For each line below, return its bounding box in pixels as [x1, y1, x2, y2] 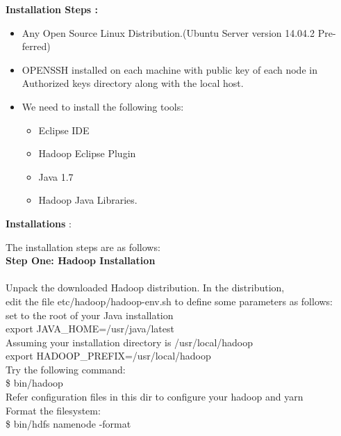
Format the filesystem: [6, 403, 101, 417]
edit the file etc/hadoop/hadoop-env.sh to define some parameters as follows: [6, 293, 333, 308]
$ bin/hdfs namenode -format [6, 417, 131, 431]
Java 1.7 [38, 169, 74, 184]
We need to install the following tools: [22, 99, 184, 113]
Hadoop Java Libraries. [38, 193, 138, 207]
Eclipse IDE [38, 122, 90, 137]
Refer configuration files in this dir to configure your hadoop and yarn [6, 389, 303, 404]
